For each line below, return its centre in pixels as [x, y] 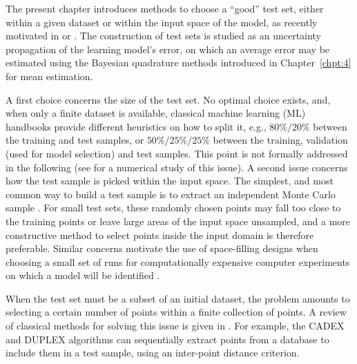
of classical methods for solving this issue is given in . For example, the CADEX [175, 326]
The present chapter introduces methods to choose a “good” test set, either [165, 8]
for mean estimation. [49, 76]
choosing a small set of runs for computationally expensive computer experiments [178, 261]
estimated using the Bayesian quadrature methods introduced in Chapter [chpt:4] [178, 63]
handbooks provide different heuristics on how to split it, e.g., [136, 126]
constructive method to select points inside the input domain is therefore [160, 234]
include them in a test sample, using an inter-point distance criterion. [153, 353]
